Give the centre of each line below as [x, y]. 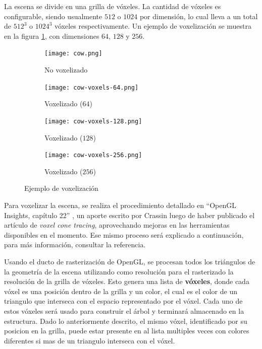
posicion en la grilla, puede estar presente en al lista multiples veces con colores [127, 331]
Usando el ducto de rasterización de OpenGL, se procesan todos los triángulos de [130, 261]
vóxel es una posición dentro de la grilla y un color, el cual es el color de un [121, 291]
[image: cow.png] [73, 54]
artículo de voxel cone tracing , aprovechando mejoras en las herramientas [117, 225]
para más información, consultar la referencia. [75, 245]
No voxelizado [66, 70]
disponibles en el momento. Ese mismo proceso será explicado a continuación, [124, 234]
